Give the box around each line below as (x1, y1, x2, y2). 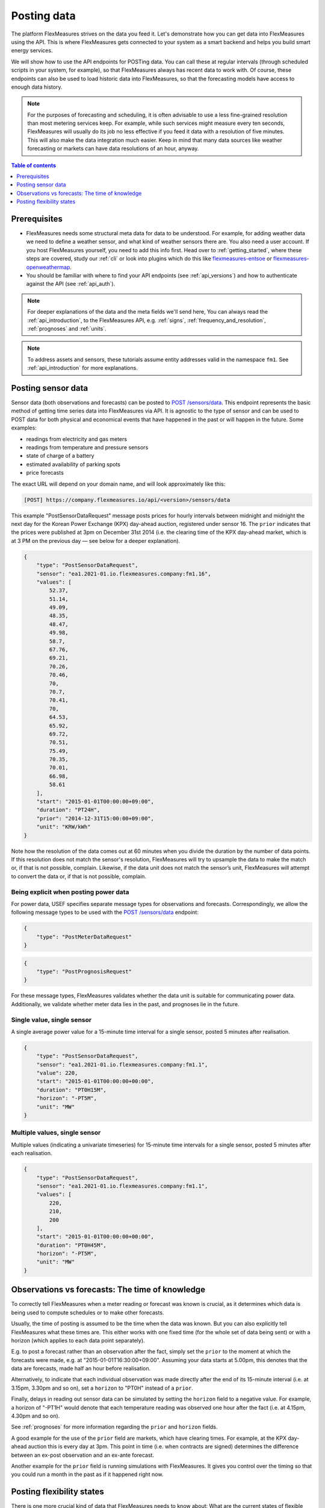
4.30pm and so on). (11, 1412, 60, 1420)
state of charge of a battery (26, 452, 94, 460)
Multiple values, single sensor (11, 1129, 101, 1137)
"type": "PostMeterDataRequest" (36, 933, 132, 940)
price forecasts (26, 469, 64, 477)
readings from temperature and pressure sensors (26, 444, 149, 451)
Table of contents (11, 162, 57, 169)
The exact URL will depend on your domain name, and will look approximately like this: (11, 480, 226, 487)
